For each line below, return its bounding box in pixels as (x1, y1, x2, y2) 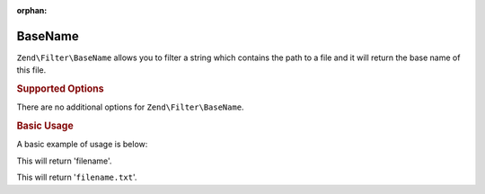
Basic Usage (16, 119, 74, 132)
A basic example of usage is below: (16, 139, 148, 150)
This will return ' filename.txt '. (16, 172, 137, 183)
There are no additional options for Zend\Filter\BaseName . (16, 101, 244, 112)
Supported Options (16, 83, 104, 95)
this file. (16, 65, 47, 75)
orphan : (16, 5, 48, 15)
